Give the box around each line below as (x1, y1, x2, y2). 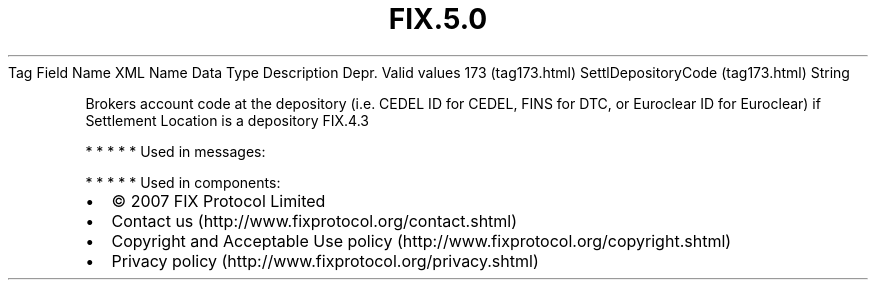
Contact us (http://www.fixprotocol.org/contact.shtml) (111, 210, 518, 231)
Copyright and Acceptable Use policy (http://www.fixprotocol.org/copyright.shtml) (111, 230, 732, 251)
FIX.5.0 (388, 2, 488, 36)
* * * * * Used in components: (85, 173, 281, 191)
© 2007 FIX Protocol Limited (111, 190, 326, 211)
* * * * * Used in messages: (85, 142, 266, 160)
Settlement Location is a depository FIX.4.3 (85, 111, 369, 129)
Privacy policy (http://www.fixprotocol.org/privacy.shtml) (111, 250, 539, 271)
